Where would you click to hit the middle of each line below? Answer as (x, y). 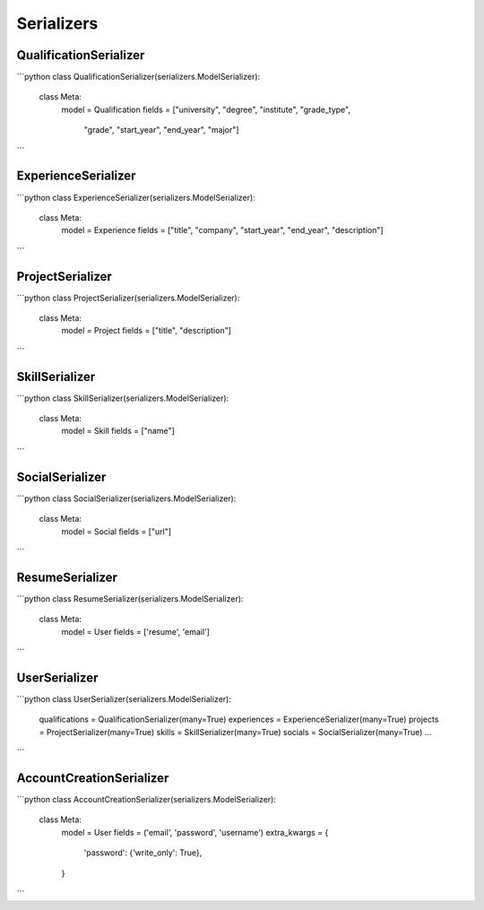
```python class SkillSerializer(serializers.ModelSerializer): (123, 398)
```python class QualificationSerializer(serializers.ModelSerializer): (138, 77)
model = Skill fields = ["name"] (118, 431)
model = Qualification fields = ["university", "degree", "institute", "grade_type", (206, 109)
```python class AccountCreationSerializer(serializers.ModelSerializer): (147, 799)
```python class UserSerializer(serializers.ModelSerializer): (124, 698)
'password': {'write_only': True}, (143, 853)
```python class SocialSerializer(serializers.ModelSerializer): (126, 498)
